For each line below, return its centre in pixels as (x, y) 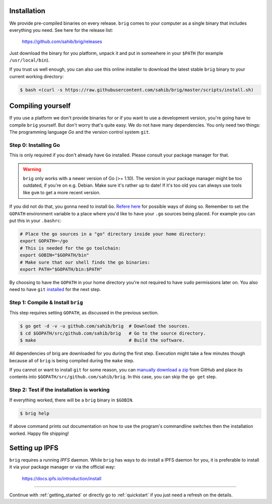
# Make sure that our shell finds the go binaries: (85, 262)
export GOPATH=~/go (44, 241)
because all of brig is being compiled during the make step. (72, 360)
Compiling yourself (40, 106)
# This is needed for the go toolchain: (70, 248)
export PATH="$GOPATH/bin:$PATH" (61, 269)
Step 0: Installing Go (35, 145)
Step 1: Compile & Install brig (46, 303)
